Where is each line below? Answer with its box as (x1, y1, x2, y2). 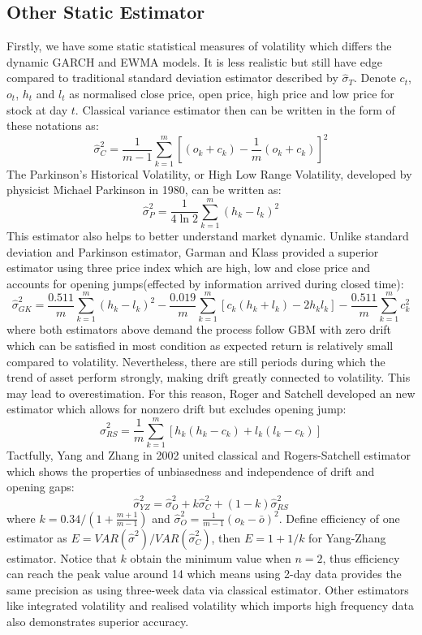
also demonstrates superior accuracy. (6, 612, 189, 629)
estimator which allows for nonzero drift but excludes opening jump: (6, 400, 347, 417)
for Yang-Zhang (308, 529, 386, 546)
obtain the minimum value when (130, 549, 291, 566)
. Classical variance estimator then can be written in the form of (75, 101, 395, 118)
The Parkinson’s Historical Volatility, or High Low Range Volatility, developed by (6, 165, 412, 182)
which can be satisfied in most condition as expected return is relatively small (6, 337, 394, 353)
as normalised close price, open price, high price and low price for (69, 84, 394, 102)
